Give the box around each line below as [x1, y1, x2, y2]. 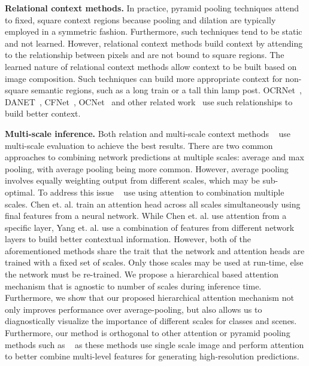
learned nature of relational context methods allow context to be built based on [5, 60, 297, 72]
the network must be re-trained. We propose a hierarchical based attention [5, 268, 279, 280]
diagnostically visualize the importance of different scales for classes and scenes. [5, 315, 297, 327]
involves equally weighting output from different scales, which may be [5, 174, 260, 187]
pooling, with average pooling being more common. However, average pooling [5, 162, 289, 175]
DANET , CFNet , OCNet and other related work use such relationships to [5, 95, 293, 108]
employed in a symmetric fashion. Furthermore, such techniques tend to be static [5, 25, 302, 38]
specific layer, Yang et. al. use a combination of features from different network [5, 221, 295, 233]
